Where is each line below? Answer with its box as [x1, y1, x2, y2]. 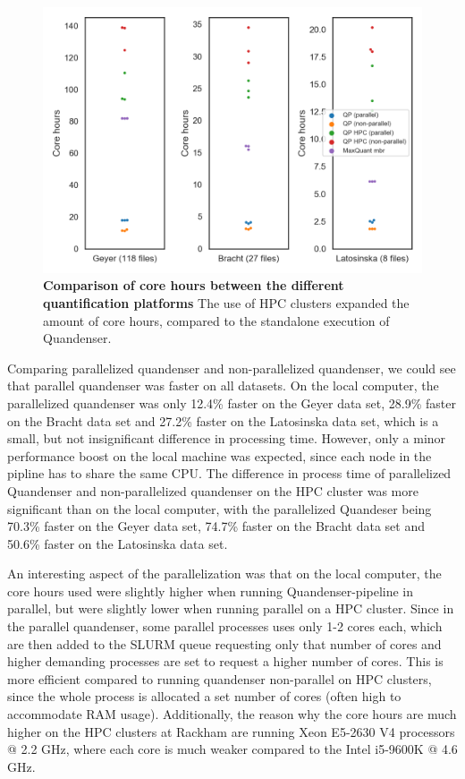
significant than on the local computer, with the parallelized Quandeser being [7, 499, 432, 518]
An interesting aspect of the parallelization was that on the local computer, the [7, 564, 442, 583]
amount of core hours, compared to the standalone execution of [43, 311, 390, 330]
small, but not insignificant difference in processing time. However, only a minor [7, 429, 446, 448]
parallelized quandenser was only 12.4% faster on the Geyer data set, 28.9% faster [7, 393, 456, 412]
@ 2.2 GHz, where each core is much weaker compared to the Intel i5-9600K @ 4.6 [7, 740, 458, 758]
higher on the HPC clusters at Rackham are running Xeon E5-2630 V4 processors [7, 722, 455, 740]
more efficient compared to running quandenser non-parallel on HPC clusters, [7, 669, 432, 688]
